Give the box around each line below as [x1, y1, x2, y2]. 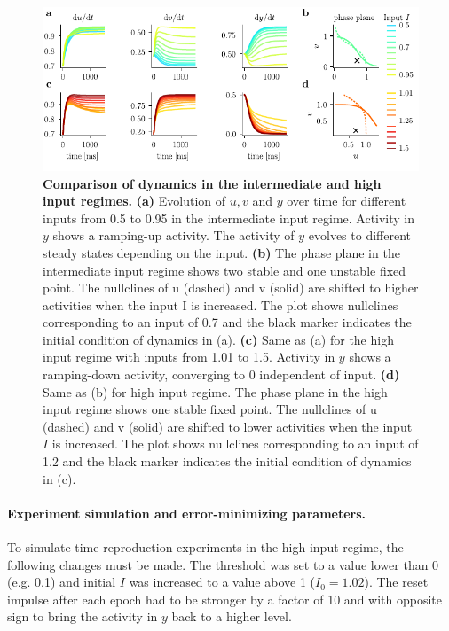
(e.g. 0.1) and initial [7, 573, 116, 591]
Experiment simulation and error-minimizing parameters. [7, 503, 366, 522]
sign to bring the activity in [7, 607, 158, 626]
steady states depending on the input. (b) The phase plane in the [43, 243, 400, 261]
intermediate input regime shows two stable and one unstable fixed [43, 261, 406, 279]
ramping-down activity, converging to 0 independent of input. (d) [43, 365, 400, 384]
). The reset [364, 573, 429, 591]
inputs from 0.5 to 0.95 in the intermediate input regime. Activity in [43, 208, 415, 227]
